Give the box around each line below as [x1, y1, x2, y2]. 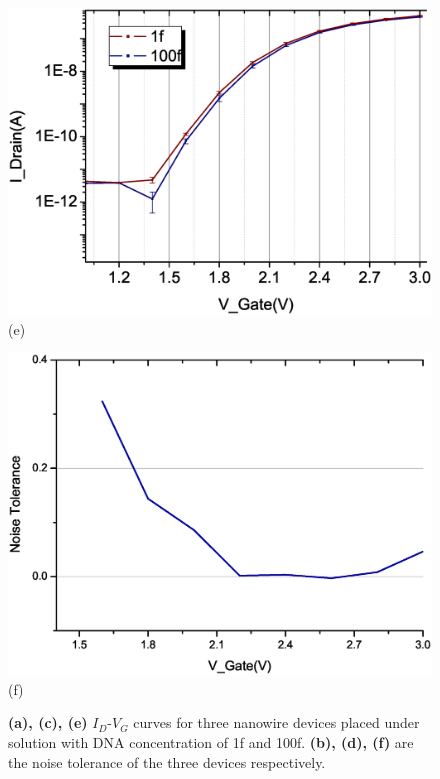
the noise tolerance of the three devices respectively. [8, 751, 326, 772]
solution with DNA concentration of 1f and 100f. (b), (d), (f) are [8, 731, 414, 752]
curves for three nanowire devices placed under [133, 712, 420, 733]
